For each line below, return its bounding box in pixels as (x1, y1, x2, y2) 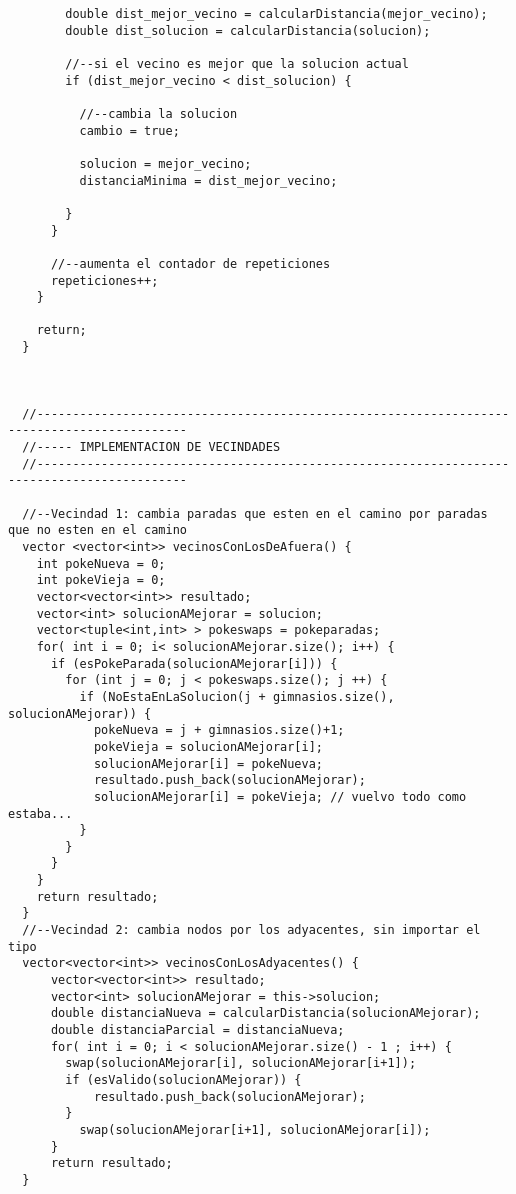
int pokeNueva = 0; (36, 556, 166, 571)
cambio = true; (79, 123, 180, 138)
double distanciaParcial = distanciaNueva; (50, 1023, 345, 1038)
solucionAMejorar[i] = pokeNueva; (93, 756, 323, 771)
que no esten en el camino (8, 523, 187, 538)
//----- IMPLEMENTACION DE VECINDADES (22, 440, 281, 455)
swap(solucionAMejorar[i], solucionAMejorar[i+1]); (65, 1056, 417, 1071)
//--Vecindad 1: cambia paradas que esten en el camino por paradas (22, 506, 488, 521)
